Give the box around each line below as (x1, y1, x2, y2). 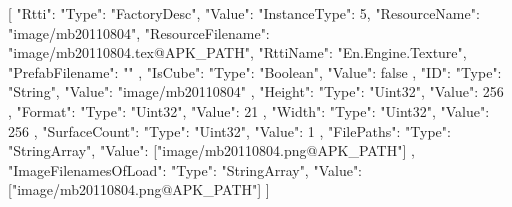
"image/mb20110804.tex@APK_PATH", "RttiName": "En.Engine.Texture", (8, 42, 467, 63)
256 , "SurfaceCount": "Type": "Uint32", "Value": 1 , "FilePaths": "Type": (8, 120, 451, 141)
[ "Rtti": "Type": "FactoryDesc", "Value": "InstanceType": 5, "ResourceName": (8, 3, 480, 23)
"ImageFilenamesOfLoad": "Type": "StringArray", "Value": (8, 159, 363, 180)
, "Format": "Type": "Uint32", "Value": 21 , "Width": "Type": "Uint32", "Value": (8, 100, 490, 121)
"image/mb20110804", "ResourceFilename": (8, 22, 270, 43)
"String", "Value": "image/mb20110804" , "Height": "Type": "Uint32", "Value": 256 (8, 81, 504, 102)
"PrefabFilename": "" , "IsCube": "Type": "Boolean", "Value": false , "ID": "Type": (8, 61, 502, 82)
